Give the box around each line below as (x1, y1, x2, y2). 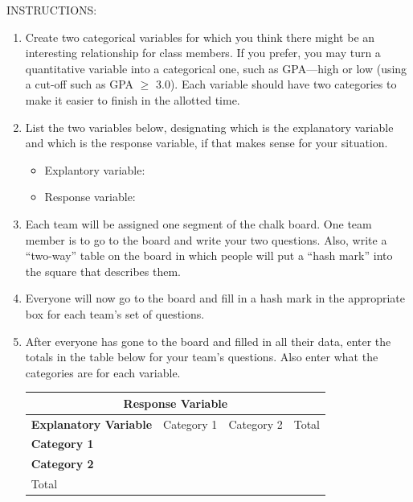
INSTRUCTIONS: (6, 2, 97, 18)
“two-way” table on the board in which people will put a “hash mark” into (25, 247, 393, 264)
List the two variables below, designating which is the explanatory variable (25, 118, 394, 135)
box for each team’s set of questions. (25, 305, 205, 322)
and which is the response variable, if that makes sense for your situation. (25, 134, 388, 151)
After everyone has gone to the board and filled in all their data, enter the (25, 332, 391, 349)
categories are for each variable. (25, 364, 181, 381)
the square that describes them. (25, 262, 181, 279)
